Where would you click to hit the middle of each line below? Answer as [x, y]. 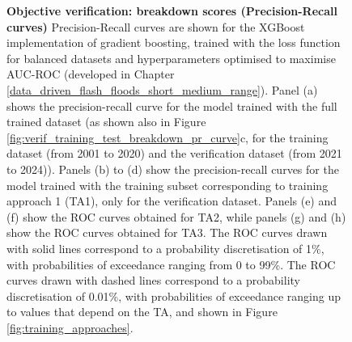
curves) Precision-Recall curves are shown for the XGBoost [156, 26]
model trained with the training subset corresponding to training [168, 185]
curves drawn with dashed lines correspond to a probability [153, 280]
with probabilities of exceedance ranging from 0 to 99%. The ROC [171, 264]
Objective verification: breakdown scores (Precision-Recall [172, 11]
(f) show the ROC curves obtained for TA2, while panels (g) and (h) [176, 216]
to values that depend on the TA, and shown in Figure [142, 312]
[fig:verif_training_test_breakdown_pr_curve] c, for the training [168, 137]
